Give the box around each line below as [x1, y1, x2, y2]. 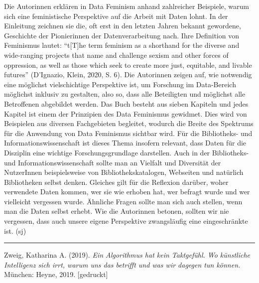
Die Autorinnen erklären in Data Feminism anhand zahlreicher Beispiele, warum [4, 1, 249, 11]
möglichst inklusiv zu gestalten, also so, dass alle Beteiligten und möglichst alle [4, 89, 246, 99]
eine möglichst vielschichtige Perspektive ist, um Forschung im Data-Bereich [4, 79, 236, 89]
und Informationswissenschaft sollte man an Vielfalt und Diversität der [4, 157, 221, 167]
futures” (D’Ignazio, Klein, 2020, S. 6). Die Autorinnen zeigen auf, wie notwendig [4, 69, 252, 80]
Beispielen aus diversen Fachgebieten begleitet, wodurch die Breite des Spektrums [4, 118, 254, 129]
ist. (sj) [4, 225, 26, 236]
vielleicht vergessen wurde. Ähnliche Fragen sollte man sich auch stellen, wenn [4, 196, 243, 206]
